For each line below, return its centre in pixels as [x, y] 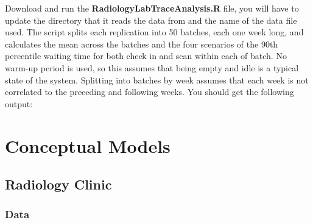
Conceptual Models [88, 145]
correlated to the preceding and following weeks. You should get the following [149, 92]
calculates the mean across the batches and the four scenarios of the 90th [142, 44]
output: [19, 103]
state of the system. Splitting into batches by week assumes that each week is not [157, 80]
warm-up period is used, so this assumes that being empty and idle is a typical [152, 67]
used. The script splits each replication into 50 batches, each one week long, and [154, 32]
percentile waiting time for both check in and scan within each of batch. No [146, 56]
